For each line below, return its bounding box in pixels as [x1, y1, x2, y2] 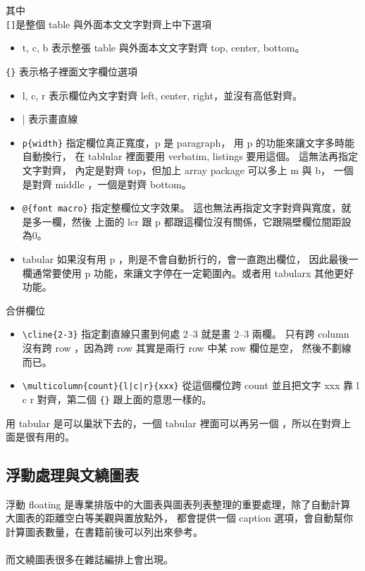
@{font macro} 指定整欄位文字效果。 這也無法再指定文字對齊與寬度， [22, 200, 342, 215]
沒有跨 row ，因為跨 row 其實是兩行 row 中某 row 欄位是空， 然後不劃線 [22, 340, 352, 355]
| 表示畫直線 [22, 111, 78, 126]
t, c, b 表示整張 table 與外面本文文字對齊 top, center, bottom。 [22, 40, 305, 55]
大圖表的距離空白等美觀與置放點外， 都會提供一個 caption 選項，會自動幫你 [6, 510, 354, 525]
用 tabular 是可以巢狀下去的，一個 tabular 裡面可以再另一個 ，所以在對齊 [6, 415, 342, 430]
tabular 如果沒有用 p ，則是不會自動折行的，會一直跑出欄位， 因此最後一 [22, 251, 359, 266]
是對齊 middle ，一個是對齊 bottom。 [22, 176, 192, 191]
